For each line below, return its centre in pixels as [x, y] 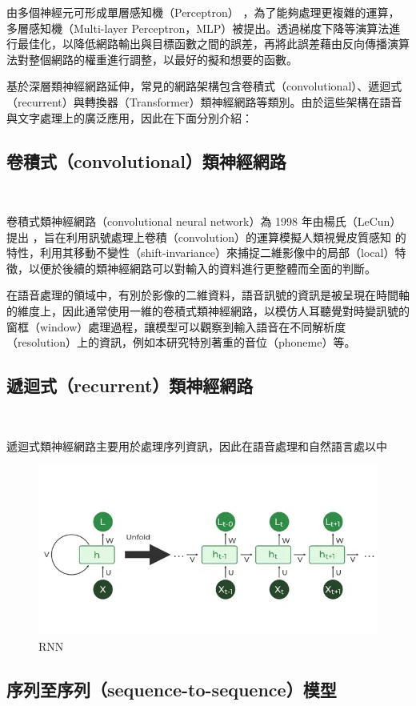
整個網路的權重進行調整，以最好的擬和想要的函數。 [163, 59]
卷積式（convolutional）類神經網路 [146, 160]
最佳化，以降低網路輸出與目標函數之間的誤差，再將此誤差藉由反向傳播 [202, 44]
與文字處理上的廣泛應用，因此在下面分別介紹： [130, 117]
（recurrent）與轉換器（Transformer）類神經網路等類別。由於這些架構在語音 [204, 101]
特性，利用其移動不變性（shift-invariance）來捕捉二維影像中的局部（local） [201, 253]
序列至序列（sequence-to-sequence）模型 [172, 689]
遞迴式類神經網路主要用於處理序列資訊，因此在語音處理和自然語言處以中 [197, 445]
